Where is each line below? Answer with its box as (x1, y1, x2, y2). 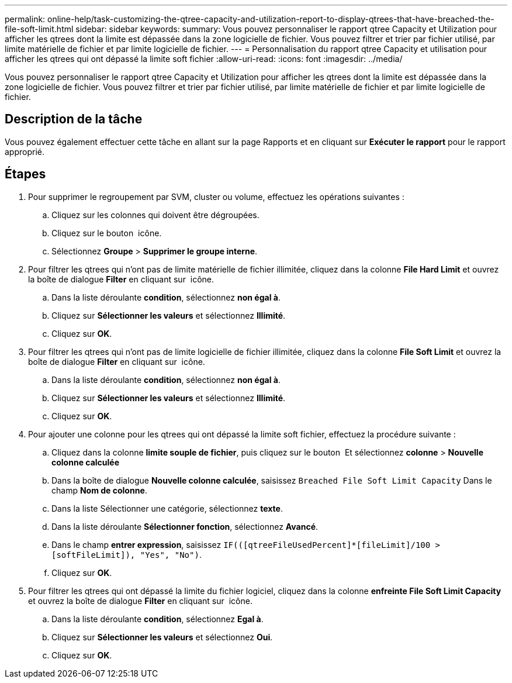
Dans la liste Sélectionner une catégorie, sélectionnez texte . (51, 503, 283, 513)
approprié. (5, 146, 45, 157)
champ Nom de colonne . (51, 485, 147, 495)
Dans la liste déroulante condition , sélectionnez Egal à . (51, 613, 264, 624)
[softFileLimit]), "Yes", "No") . (51, 549, 202, 560)
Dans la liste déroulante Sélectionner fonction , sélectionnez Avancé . (51, 521, 319, 532)
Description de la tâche (5, 112, 143, 127)
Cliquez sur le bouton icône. (51, 227, 162, 238)
